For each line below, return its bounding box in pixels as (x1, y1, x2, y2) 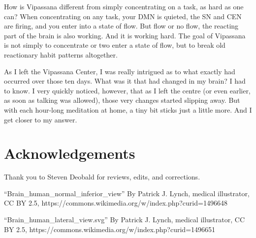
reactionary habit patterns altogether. (4, 49, 118, 59)
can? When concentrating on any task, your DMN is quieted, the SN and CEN (4, 11, 242, 21)
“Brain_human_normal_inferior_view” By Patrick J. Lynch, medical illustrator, (4, 188, 250, 198)
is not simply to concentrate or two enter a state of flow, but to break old (4, 40, 225, 50)
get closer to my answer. (4, 114, 77, 124)
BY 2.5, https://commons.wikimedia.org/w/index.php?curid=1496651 (4, 224, 216, 234)
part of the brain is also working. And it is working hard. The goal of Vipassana (4, 30, 246, 40)
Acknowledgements (4, 143, 135, 163)
